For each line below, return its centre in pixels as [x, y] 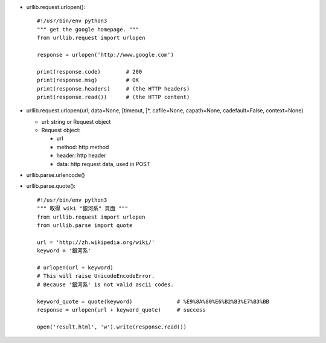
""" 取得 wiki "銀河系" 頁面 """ [83, 209]
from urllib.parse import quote [85, 225]
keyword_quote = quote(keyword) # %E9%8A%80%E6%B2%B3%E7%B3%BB [153, 301]
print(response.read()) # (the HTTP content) [113, 97]
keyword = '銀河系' [64, 251]
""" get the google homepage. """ [88, 29]
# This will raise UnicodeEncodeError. [96, 276]
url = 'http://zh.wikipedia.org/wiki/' [96, 242]
